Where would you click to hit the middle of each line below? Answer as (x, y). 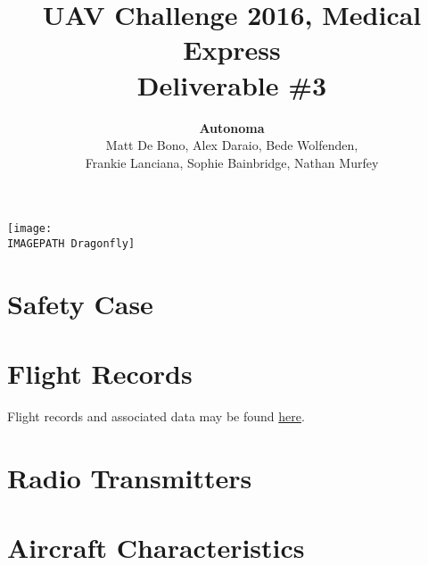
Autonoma (232, 127)
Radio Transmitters (130, 477)
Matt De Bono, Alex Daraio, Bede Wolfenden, (232, 145)
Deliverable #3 (232, 84)
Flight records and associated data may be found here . (156, 416)
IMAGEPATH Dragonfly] (71, 243)
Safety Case (80, 303)
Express (232, 50)
